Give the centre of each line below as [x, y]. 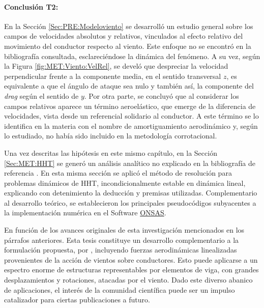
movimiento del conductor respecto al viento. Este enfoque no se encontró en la [128, 46]
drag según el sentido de [41, 95]
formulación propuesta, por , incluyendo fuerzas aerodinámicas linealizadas [121, 250]
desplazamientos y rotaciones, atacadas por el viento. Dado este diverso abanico [128, 280]
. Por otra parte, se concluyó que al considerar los [162, 95]
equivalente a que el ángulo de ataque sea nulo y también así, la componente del [129, 86]
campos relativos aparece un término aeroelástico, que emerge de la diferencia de [130, 106]
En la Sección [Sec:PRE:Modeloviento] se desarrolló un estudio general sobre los [129, 26]
